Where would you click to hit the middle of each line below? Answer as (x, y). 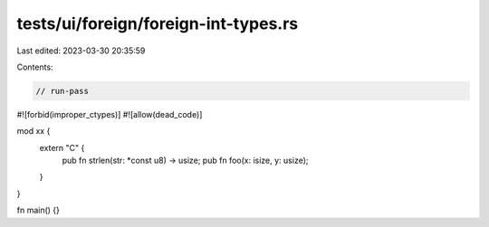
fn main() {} (38, 210)
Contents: (35, 67)
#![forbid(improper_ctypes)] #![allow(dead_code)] (110, 114)
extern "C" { (62, 147)
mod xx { (34, 131)
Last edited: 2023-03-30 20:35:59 (81, 51)
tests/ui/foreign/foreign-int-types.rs (158, 24)
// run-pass (62, 91)
